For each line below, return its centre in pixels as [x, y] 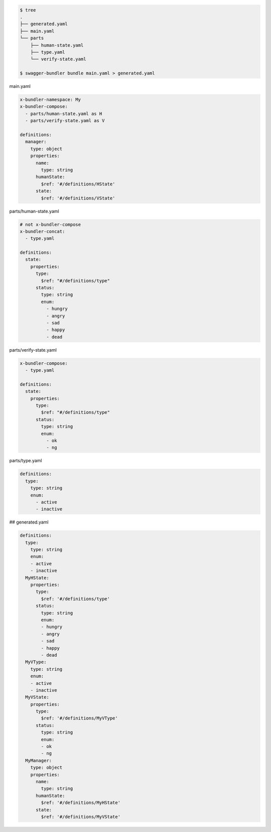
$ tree [28, 10]
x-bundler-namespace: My [50, 100]
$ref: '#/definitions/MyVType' [79, 718]
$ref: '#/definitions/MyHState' [81, 803]
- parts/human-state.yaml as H [64, 114]
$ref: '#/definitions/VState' [78, 198]
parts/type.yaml [26, 461]
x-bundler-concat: [42, 231]
